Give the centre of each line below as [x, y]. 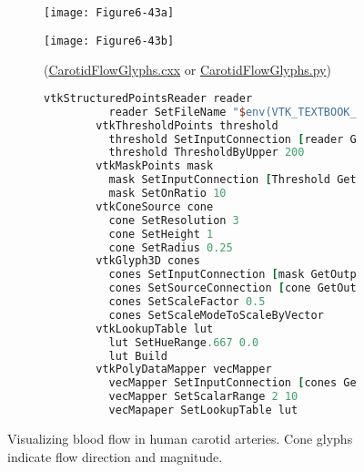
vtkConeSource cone [155, 206]
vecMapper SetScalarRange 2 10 [203, 397]
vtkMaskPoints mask [155, 166]
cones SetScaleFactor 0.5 [187, 302]
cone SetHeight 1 [161, 234]
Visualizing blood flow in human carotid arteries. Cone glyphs [180, 438]
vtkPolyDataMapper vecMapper [184, 369]
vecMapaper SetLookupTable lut [203, 410]
